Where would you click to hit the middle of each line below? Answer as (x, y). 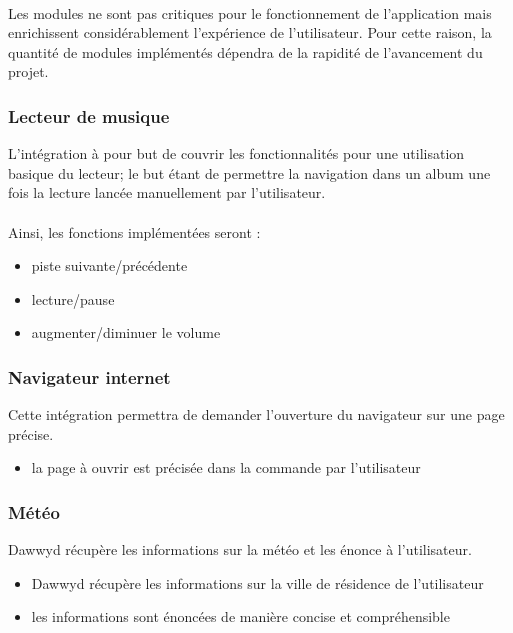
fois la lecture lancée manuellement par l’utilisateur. (167, 192)
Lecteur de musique (89, 115)
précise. (31, 433)
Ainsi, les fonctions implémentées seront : (134, 231)
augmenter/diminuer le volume (126, 332)
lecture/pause (73, 298)
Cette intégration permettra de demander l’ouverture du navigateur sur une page (256, 414)
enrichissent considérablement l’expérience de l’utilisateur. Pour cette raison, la (250, 32)
